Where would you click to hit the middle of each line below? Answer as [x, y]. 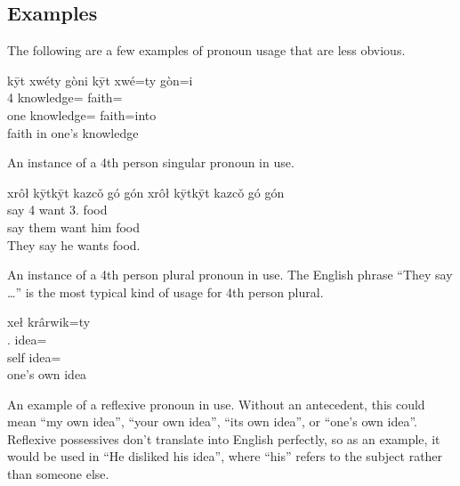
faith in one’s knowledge [73, 132]
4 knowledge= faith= [65, 97]
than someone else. [58, 474]
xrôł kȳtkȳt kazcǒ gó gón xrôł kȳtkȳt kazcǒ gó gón [146, 192]
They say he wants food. [74, 244]
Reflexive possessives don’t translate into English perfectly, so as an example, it [224, 438]
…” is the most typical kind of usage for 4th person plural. [165, 292]
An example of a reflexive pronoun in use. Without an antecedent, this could [216, 404]
